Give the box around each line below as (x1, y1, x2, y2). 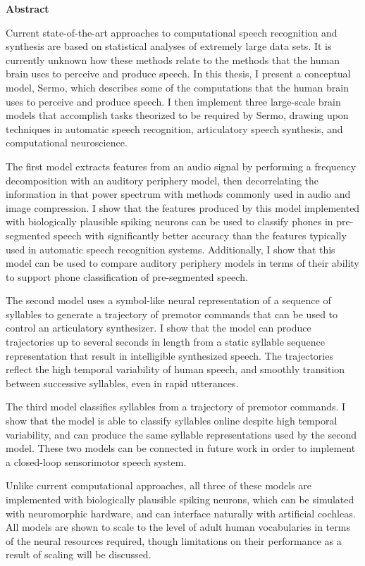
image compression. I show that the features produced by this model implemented (6, 200, 360, 215)
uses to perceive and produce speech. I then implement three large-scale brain (6, 94, 341, 108)
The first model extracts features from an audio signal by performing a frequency (6, 158, 357, 173)
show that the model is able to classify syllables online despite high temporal (6, 413, 338, 428)
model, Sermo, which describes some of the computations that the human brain (6, 80, 349, 94)
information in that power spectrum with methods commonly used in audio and (6, 187, 351, 201)
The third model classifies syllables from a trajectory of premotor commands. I (6, 399, 346, 414)
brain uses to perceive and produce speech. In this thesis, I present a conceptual (6, 66, 351, 81)
